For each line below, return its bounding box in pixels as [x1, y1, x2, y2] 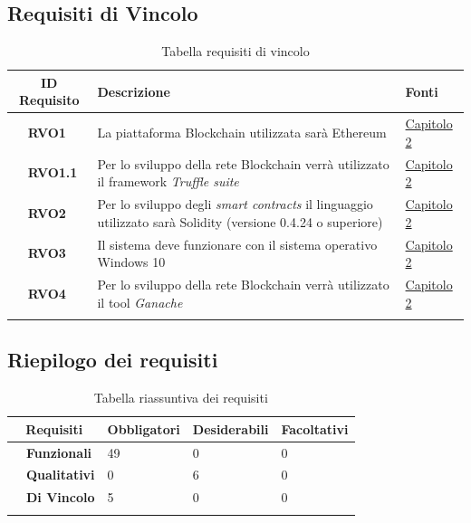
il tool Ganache [97, 292, 183, 311]
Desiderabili [192, 419, 269, 438]
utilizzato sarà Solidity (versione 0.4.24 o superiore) [97, 212, 383, 231]
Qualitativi [26, 465, 95, 484]
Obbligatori [107, 419, 180, 438]
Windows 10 [97, 252, 166, 271]
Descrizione [97, 81, 170, 100]
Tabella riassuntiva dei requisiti [93, 388, 268, 407]
